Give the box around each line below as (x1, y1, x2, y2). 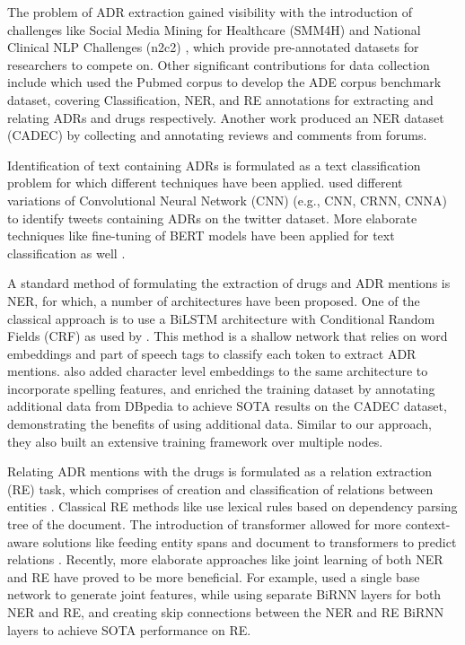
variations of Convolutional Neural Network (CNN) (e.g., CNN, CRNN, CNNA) (7, 190, 447, 209)
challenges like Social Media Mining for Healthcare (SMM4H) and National (7, 20, 421, 39)
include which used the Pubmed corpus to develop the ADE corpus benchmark (7, 73, 442, 92)
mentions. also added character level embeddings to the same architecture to (7, 362, 428, 380)
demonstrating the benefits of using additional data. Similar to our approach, (7, 414, 432, 433)
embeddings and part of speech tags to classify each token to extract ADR (7, 344, 417, 362)
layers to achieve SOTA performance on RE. (7, 620, 251, 639)
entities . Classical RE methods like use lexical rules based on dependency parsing (7, 497, 458, 516)
